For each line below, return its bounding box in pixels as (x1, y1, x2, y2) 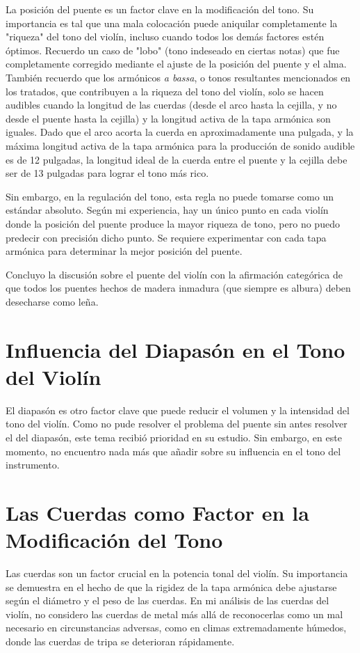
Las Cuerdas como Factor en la (6, 498, 309, 526)
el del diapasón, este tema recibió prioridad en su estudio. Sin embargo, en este (6, 430, 342, 444)
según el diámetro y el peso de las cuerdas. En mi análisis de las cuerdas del (6, 593, 329, 608)
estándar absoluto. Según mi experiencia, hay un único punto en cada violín (6, 203, 329, 217)
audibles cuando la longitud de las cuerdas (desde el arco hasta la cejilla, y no (6, 97, 337, 112)
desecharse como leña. (6, 294, 99, 308)
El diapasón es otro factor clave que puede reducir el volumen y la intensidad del (6, 402, 350, 417)
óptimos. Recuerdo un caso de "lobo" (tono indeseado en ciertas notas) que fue (6, 42, 340, 57)
